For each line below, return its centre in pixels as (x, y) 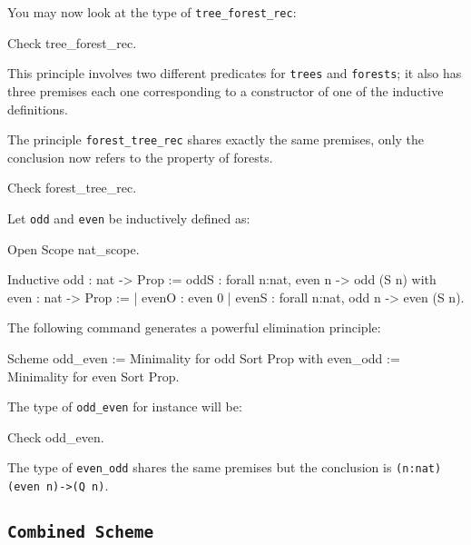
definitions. (38, 109)
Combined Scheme (81, 532)
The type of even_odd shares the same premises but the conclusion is (200, 467)
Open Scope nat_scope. (74, 248)
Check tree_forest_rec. (72, 42)
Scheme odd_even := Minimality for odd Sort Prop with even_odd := (204, 357)
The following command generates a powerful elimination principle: (194, 327)
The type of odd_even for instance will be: (125, 406)
